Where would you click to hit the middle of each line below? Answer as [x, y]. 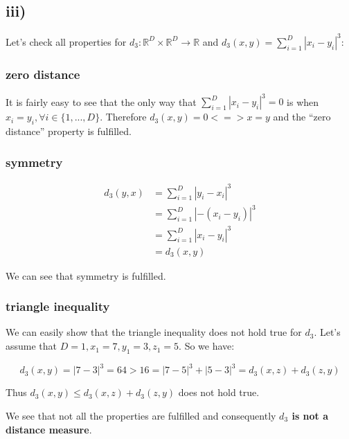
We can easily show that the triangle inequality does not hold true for [154, 332]
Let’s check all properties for [66, 41]
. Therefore [123, 117]
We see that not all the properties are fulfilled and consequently [141, 415]
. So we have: [207, 346]
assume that [32, 346]
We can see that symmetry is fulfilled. [86, 275]
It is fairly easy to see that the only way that [101, 101]
